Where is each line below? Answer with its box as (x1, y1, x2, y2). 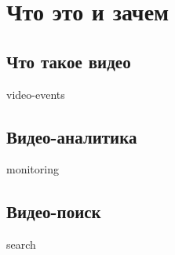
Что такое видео (6, 49, 131, 73)
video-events (6, 86, 65, 102)
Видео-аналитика (6, 124, 137, 148)
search (6, 236, 36, 253)
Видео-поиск (6, 199, 101, 224)
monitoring (6, 161, 59, 177)
